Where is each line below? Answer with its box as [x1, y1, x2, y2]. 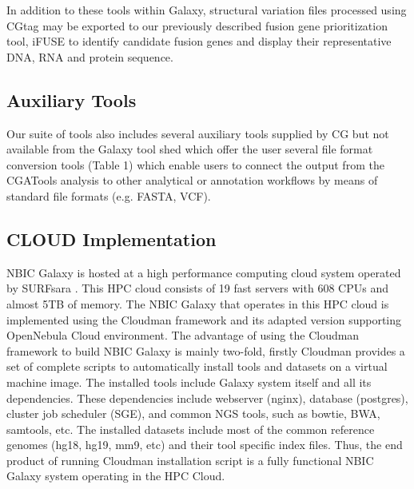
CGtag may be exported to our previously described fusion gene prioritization [6, 17, 388, 34]
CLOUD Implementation [6, 226, 217, 251]
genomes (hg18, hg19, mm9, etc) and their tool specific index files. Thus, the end [6, 436, 403, 453]
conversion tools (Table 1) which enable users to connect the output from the [6, 156, 384, 173]
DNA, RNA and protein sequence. [6, 48, 173, 65]
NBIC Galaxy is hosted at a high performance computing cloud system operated [6, 264, 401, 280]
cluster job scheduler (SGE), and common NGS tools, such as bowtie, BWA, [6, 405, 380, 422]
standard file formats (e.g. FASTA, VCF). [6, 187, 211, 204]
